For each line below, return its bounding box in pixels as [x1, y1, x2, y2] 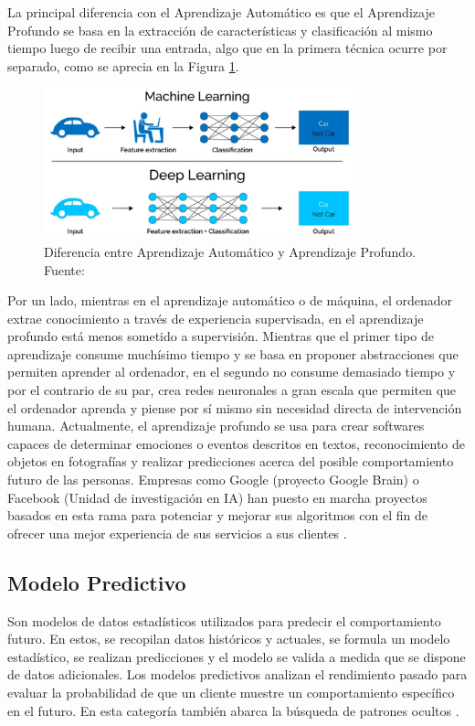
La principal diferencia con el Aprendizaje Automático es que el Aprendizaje [7, 3, 435, 21]
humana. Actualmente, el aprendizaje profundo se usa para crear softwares [7, 416, 425, 435]
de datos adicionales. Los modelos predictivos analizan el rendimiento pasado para [7, 665, 468, 684]
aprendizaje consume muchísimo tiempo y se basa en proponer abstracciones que [7, 344, 459, 363]
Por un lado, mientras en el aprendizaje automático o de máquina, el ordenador [7, 291, 452, 310]
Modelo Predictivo [7, 568, 186, 596]
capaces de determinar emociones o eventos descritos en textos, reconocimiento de [7, 433, 466, 453]
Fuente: [44, 260, 85, 279]
